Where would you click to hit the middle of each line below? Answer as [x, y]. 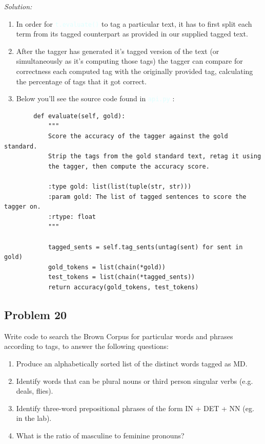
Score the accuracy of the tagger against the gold [138, 136]
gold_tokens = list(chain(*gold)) [107, 267]
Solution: [18, 6]
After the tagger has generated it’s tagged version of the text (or [118, 51]
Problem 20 [36, 314]
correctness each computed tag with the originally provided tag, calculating [135, 71]
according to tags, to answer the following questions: [86, 346]
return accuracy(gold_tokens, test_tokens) [123, 287]
